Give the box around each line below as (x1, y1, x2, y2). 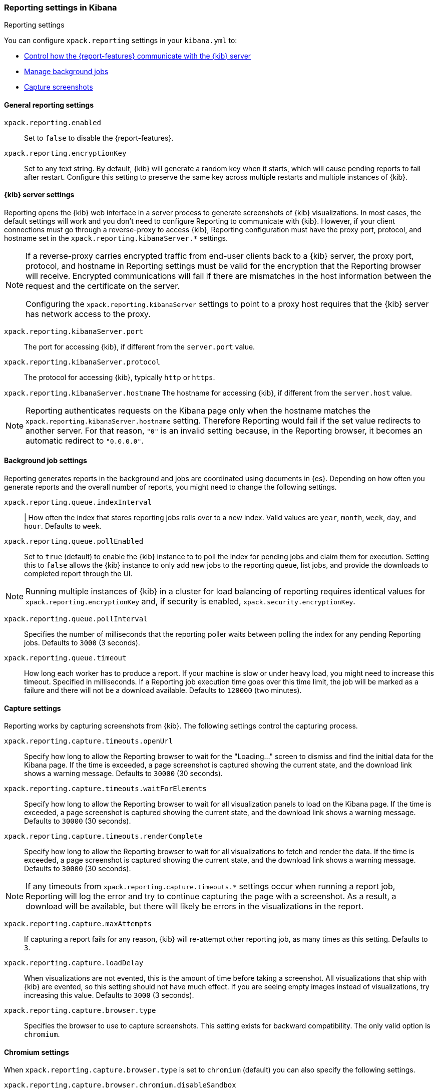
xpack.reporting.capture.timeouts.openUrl (4, 737, 173, 746)
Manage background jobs (24, 67, 109, 76)
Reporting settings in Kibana (4, 3, 117, 13)
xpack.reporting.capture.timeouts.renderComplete (4, 832, 203, 841)
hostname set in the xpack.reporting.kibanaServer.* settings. (4, 233, 228, 242)
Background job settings (4, 456, 87, 465)
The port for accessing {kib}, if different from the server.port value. (24, 342, 255, 351)
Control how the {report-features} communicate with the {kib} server (24, 52, 251, 61)
